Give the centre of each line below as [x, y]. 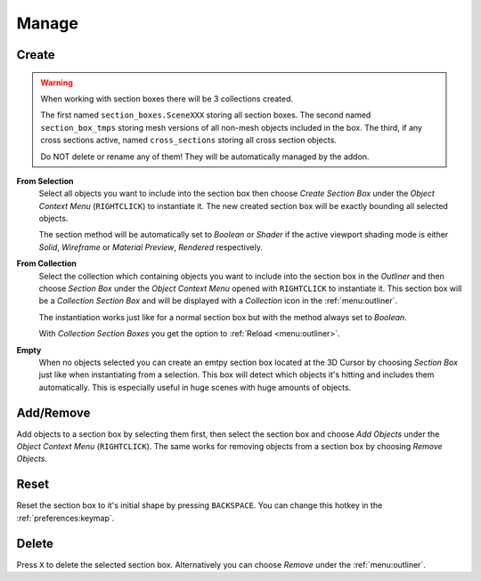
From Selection [45, 181]
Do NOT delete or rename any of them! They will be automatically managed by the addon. [205, 157]
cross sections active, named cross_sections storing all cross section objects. [189, 140]
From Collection [47, 263]
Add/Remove [53, 412]
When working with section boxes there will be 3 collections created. [167, 99]
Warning [57, 82]
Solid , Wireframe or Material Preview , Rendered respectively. [151, 247]
